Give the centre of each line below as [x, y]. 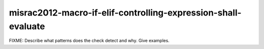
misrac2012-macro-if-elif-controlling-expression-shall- [125, 13]
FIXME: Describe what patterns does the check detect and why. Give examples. [89, 41]
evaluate [27, 26]
